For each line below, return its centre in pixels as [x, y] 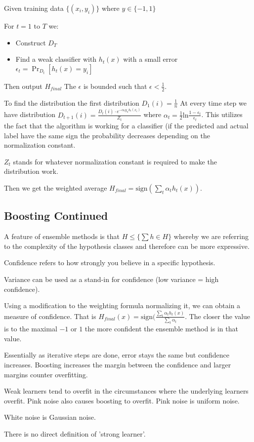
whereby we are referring [211, 236]
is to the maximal [31, 329]
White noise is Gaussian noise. [50, 417]
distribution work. [31, 171]
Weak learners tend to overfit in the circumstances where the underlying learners [126, 391]
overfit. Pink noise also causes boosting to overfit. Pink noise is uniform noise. [122, 400]
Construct [31, 42]
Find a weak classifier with [56, 59]
